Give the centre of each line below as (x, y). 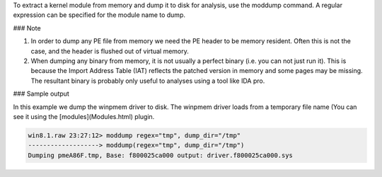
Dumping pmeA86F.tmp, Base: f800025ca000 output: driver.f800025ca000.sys (161, 155)
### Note (27, 28)
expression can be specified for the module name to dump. (99, 15)
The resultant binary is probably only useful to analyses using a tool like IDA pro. (148, 81)
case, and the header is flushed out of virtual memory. (110, 51)
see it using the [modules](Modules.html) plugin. (84, 116)
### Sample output (41, 94)
